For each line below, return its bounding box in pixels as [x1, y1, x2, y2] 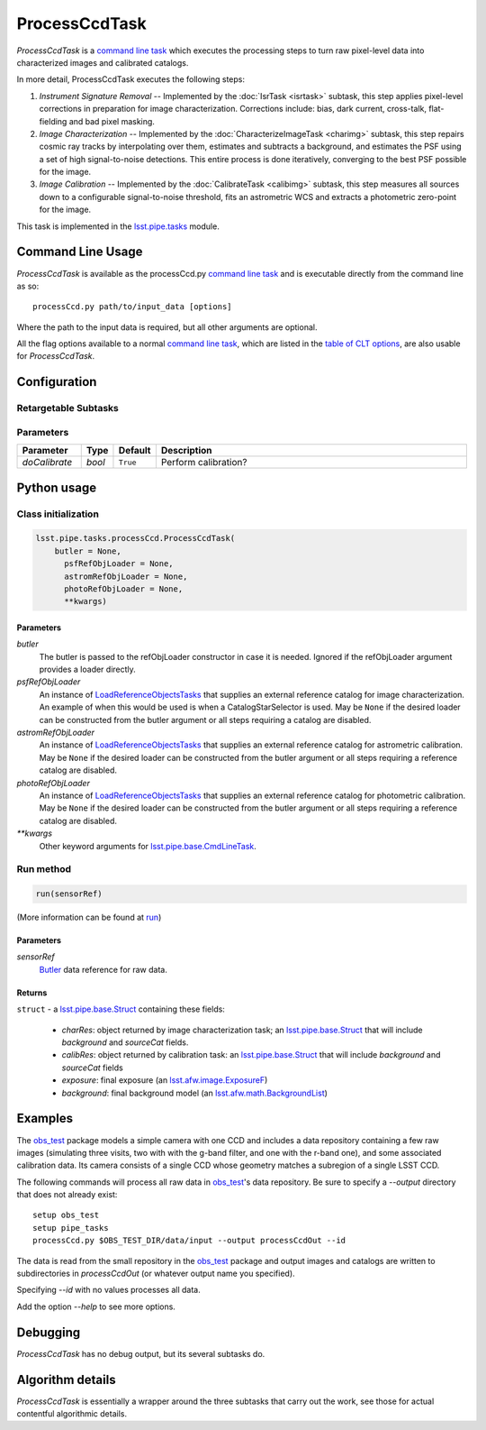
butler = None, [54, 545, 121, 556]
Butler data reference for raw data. [39, 964, 168, 975]
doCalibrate [22, 456, 73, 469]
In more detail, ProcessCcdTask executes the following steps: [16, 74, 245, 85]
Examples [16, 1111, 74, 1126]
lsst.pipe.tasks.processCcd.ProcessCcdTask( [35, 533, 236, 544]
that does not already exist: [16, 1189, 118, 1200]
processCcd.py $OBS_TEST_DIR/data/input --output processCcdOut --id [32, 1235, 346, 1246]
